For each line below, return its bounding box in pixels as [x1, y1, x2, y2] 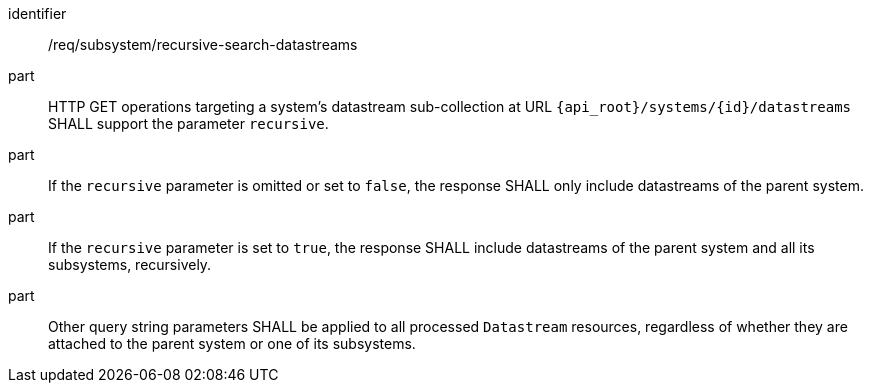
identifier [8, 5, 67, 22]
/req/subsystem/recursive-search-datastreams [48, 36, 358, 53]
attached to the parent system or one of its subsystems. [48, 335, 416, 352]
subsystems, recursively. [48, 256, 212, 273]
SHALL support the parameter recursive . [48, 115, 329, 132]
